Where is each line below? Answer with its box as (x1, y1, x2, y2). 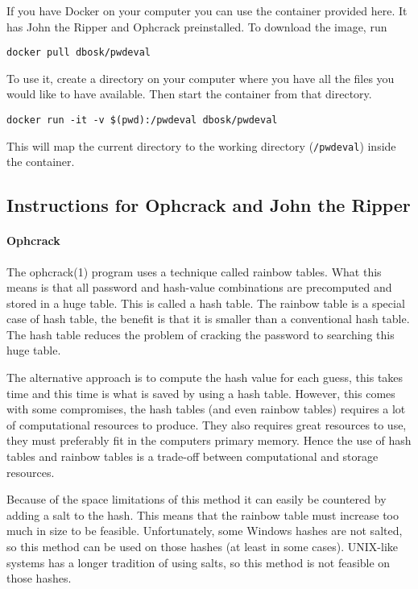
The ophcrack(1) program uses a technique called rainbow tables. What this (6, 263, 382, 280)
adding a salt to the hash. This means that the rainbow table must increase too (6, 506, 399, 523)
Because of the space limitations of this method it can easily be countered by (6, 491, 387, 508)
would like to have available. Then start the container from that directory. (6, 85, 372, 102)
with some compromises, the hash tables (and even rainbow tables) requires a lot (6, 400, 406, 417)
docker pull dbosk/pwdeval (6, 47, 151, 59)
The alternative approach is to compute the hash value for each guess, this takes (6, 369, 404, 386)
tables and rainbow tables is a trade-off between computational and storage (6, 448, 379, 465)
